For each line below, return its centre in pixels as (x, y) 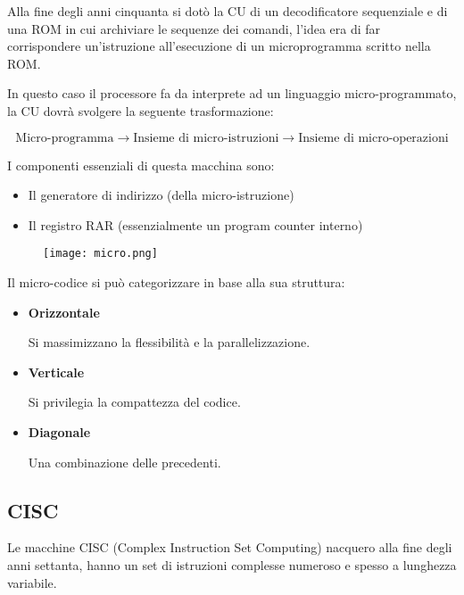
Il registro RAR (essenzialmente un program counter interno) (195, 224)
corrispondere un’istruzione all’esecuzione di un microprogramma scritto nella (219, 46)
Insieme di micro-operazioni (373, 138)
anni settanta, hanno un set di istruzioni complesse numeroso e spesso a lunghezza (232, 564)
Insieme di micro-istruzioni (206, 138)
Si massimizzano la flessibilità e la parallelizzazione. (169, 342)
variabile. (32, 582)
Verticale (56, 372)
